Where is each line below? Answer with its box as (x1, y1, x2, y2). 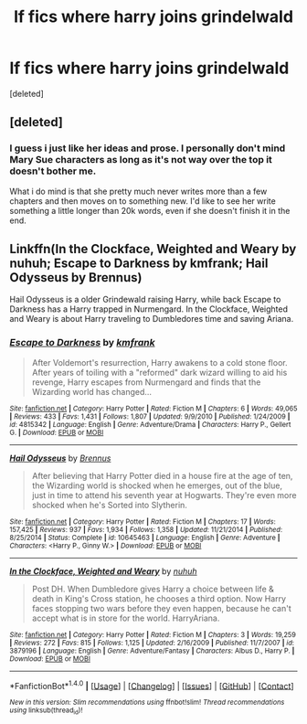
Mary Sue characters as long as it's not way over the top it (9, 154, 272, 166)
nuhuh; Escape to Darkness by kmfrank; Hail (9, 256, 269, 271)
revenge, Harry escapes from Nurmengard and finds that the (31, 377, 261, 388)
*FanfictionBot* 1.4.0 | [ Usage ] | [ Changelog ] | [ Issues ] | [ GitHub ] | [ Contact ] (9, 678, 294, 691)
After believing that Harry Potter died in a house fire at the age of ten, (31, 470, 293, 481)
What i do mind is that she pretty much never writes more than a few (9, 186, 268, 197)
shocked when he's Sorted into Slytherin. (31, 499, 187, 510)
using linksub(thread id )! (9, 706, 83, 717)
